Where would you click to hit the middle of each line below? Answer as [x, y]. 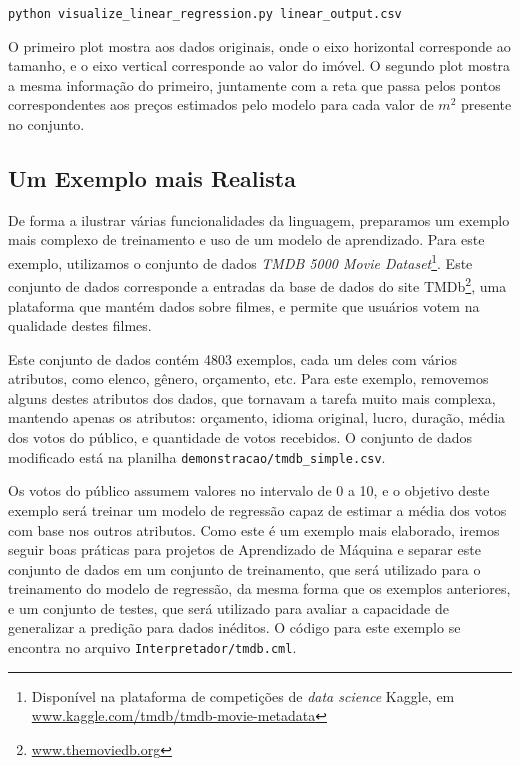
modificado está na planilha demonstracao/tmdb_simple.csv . [197, 456]
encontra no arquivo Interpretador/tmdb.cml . [152, 647]
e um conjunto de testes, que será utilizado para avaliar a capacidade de [228, 607]
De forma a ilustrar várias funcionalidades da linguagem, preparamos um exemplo [259, 219]
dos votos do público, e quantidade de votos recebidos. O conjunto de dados [240, 437]
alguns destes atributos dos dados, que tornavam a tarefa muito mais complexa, [252, 397]
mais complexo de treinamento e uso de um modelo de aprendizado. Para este [246, 239]
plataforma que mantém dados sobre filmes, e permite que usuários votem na [244, 305]
